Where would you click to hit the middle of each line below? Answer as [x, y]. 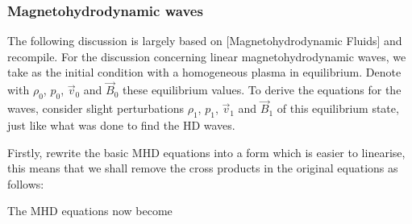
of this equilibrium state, [338, 108]
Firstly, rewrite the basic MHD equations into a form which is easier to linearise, [206, 152]
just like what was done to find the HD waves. [121, 125]
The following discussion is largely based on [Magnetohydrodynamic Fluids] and [205, 41]
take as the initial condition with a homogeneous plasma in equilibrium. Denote [204, 72]
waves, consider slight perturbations [96, 108]
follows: [26, 183]
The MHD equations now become [90, 211]
